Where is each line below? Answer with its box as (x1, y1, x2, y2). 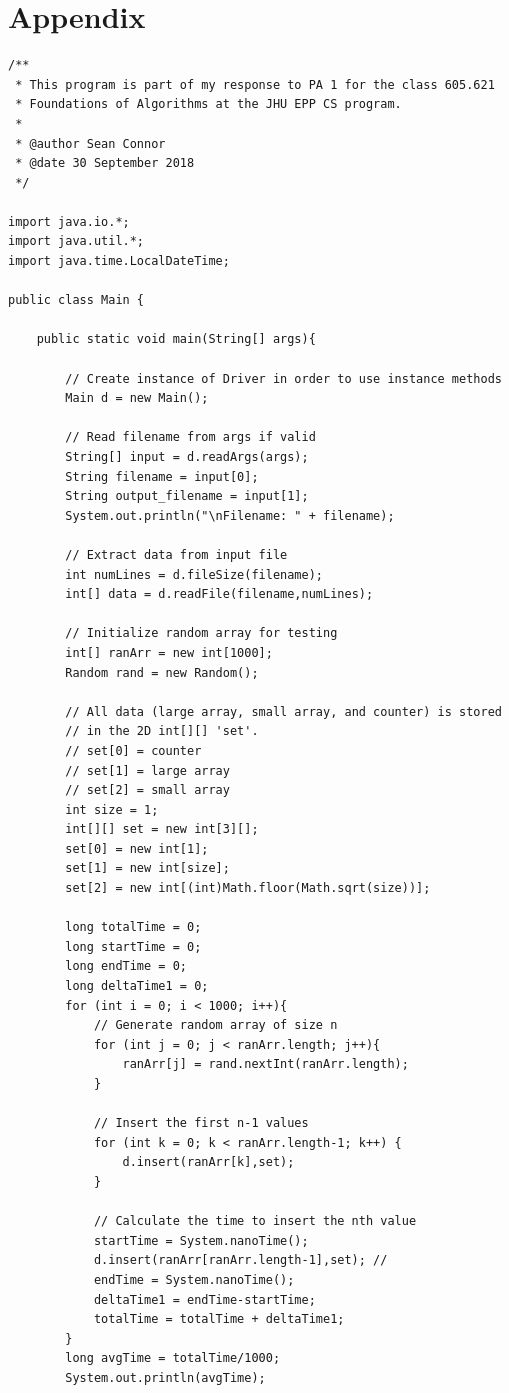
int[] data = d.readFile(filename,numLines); (65, 587, 374, 602)
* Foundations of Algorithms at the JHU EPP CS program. (15, 97, 402, 112)
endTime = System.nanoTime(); (93, 1272, 295, 1287)
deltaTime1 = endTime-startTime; (93, 1292, 316, 1307)
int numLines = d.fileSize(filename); (65, 567, 323, 582)
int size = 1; (65, 802, 159, 817)
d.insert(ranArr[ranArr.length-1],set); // (93, 1253, 388, 1268)
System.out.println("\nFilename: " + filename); (65, 508, 395, 523)
